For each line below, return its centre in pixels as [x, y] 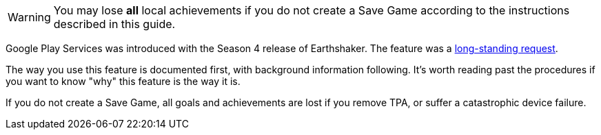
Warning [29, 17]
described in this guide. [114, 24]
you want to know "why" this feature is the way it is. [123, 81]
